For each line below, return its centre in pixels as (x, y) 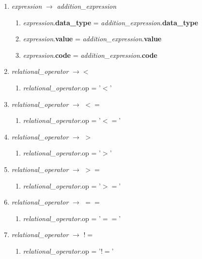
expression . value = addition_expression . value (92, 39)
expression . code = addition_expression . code (90, 55)
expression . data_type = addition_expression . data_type (110, 22)
